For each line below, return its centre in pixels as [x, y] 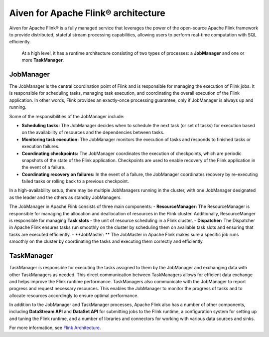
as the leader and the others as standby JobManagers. [66, 197]
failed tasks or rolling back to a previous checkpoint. [75, 181]
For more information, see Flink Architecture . [55, 328]
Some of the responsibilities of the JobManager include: [67, 116]
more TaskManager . [43, 60]
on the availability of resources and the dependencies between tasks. [93, 133]
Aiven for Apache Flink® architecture [87, 13]
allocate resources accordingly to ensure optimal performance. [74, 295]
